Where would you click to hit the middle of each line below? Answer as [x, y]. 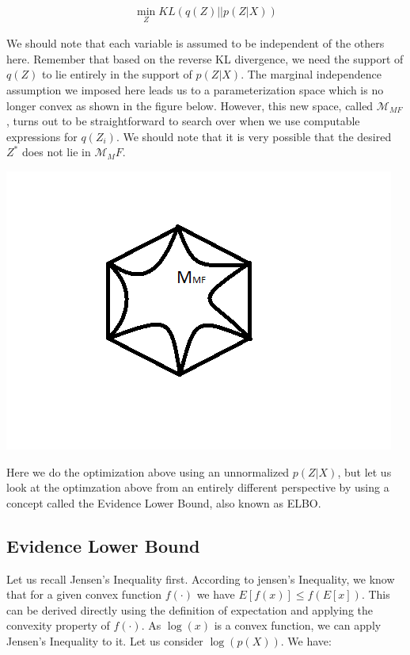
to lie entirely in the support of [117, 74]
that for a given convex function [84, 594]
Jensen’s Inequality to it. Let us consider [105, 640]
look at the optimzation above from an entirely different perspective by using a [198, 487]
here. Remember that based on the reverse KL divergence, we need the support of [205, 58]
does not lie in [56, 152]
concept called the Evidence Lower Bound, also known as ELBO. [164, 502]
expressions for [42, 136]
